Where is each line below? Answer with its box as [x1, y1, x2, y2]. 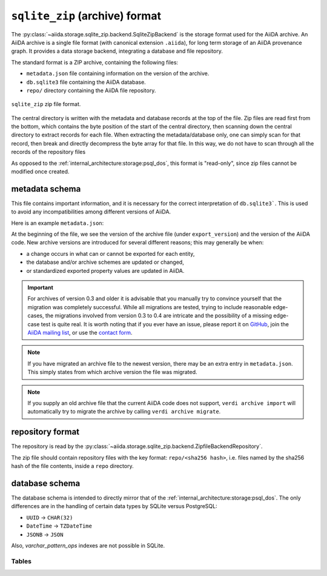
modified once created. [11, 168, 70, 175]
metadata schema [11, 184, 81, 194]
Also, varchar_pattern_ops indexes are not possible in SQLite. [11, 541, 165, 549]
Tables [11, 557, 31, 565]
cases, [27, 312, 44, 320]
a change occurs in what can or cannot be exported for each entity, [26, 250, 195, 257]
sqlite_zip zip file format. [11, 101, 81, 108]
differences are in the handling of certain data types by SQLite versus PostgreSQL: [11, 503, 217, 510]
